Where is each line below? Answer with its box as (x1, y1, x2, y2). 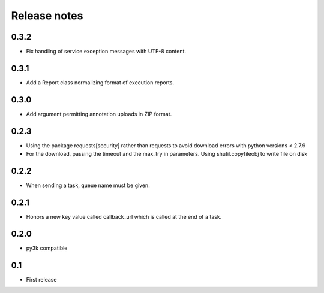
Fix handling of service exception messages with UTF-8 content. (26, 48, 186, 55)
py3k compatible (26, 244, 68, 252)
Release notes (11, 9, 83, 22)
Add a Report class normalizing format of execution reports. (26, 78, 174, 86)
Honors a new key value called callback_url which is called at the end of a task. (26, 213, 222, 220)
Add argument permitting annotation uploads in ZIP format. (26, 110, 172, 117)
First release (26, 276, 57, 283)
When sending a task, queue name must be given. (26, 182, 150, 189)
